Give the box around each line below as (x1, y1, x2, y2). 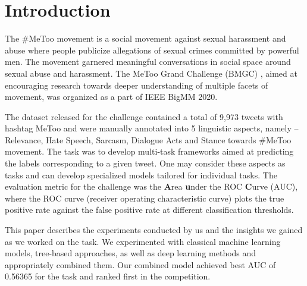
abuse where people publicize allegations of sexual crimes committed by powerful (5, 43, 299, 56)
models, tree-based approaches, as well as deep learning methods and (5, 247, 256, 259)
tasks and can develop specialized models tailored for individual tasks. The (5, 168, 277, 181)
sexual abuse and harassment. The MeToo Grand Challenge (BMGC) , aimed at (5, 67, 297, 79)
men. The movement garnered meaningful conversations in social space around (5, 55, 291, 68)
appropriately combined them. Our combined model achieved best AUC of (5, 258, 276, 271)
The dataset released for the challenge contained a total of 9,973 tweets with (5, 110, 283, 122)
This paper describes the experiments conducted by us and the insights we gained (5, 224, 303, 236)
